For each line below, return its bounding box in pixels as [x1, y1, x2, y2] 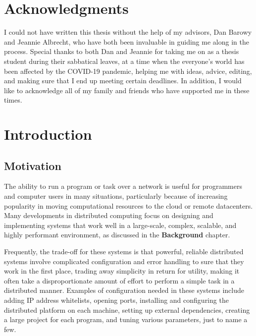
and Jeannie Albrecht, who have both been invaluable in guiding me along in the [4, 36, 249, 47]
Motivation [4, 158, 61, 173]
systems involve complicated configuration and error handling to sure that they [4, 256, 244, 266]
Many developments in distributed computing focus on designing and [4, 210, 213, 221]
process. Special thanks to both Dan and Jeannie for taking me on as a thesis [4, 46, 239, 56]
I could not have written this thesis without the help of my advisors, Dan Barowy [4, 27, 252, 37]
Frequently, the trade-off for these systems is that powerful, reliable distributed [4, 246, 244, 257]
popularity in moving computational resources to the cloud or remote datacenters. [4, 200, 253, 211]
